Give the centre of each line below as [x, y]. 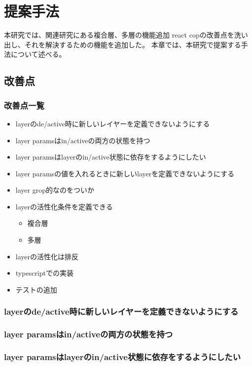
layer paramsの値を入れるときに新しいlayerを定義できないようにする [125, 173]
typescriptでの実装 [44, 273]
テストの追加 [36, 289]
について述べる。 [38, 54]
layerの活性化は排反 [47, 256]
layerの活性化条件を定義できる [64, 206]
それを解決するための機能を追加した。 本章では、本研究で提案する [133, 44]
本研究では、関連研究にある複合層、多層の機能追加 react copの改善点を [119, 35]
